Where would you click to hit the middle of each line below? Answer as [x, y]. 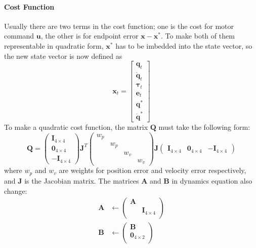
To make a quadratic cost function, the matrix [76, 127]
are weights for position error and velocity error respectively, [153, 170]
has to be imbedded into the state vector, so [184, 45]
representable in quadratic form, [54, 45]
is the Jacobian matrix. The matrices [82, 180]
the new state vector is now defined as [63, 56]
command [19, 36]
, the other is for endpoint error [90, 36]
